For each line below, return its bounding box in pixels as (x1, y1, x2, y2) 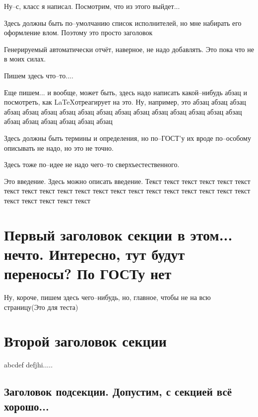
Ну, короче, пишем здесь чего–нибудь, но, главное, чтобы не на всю (4, 292, 211, 302)
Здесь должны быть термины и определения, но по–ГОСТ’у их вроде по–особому (4, 132, 251, 143)
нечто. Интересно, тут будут (4, 243, 185, 264)
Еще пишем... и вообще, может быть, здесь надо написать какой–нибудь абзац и (4, 87, 247, 97)
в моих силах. (4, 54, 46, 64)
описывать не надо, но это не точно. (4, 142, 114, 153)
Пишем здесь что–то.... (4, 70, 73, 80)
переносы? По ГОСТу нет (4, 263, 172, 284)
